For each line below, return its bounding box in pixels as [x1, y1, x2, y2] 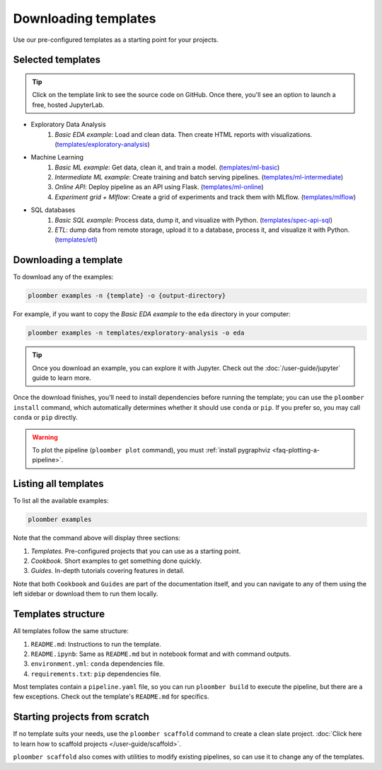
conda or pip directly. [13, 413, 78, 422]
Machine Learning [30, 153, 84, 162]
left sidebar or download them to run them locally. [13, 589, 158, 598]
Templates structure [13, 608, 105, 620]
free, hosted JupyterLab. [32, 100, 105, 109]
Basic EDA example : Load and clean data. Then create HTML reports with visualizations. [54, 130, 313, 138]
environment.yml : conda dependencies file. [30, 659, 166, 668]
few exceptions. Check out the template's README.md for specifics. [13, 692, 209, 701]
